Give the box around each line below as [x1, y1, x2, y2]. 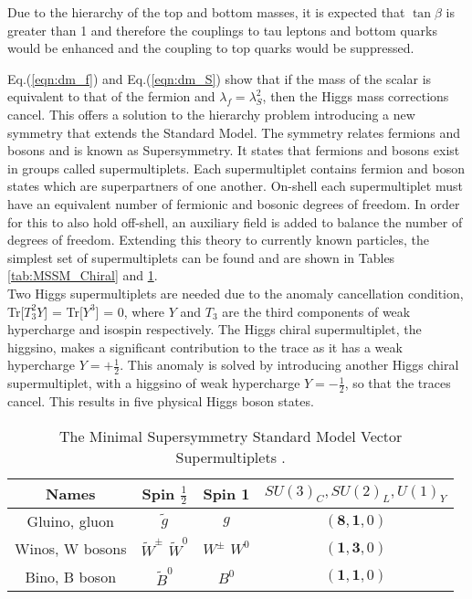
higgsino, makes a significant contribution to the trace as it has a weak [7, 337, 403, 356]
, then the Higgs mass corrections [262, 87, 449, 106]
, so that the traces [344, 373, 451, 393]
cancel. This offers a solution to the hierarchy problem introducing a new [7, 104, 415, 123]
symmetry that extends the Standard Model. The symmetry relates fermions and [7, 122, 461, 142]
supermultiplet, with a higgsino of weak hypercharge [7, 373, 300, 393]
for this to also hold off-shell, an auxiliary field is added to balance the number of [7, 212, 463, 231]
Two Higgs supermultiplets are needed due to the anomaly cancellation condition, [7, 283, 464, 302]
